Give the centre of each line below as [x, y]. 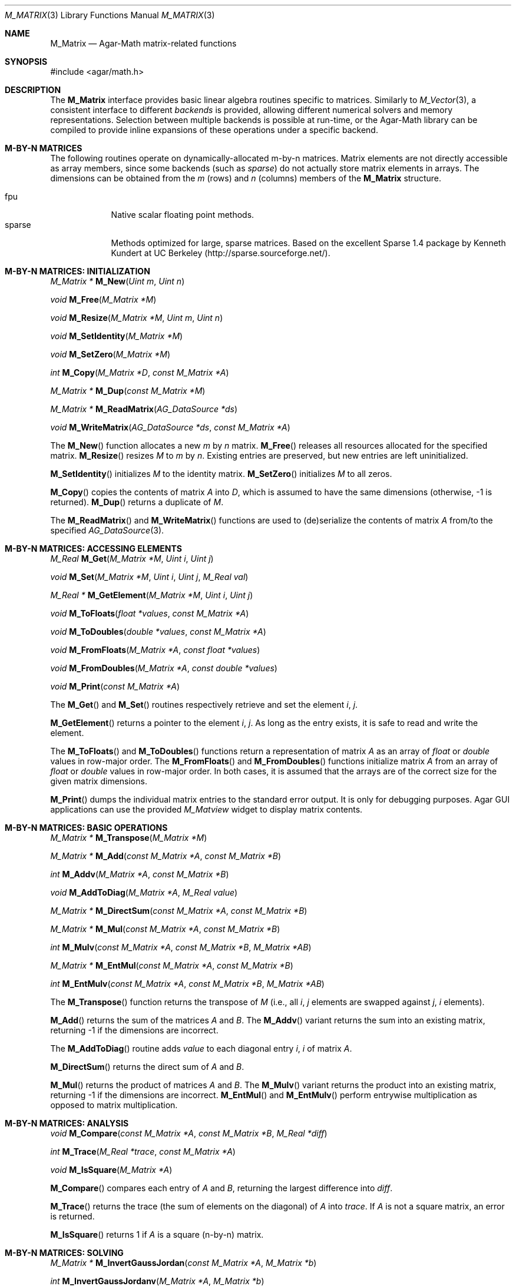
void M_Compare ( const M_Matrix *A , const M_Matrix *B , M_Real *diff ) [189, 1133]
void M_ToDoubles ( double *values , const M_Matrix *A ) [158, 632]
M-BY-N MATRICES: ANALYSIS [67, 1123]
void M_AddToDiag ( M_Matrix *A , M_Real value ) [144, 892]
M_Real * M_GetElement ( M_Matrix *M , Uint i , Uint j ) [152, 595]
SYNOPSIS [26, 62]
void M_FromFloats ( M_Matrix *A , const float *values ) [155, 650]
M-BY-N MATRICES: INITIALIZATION [77, 271]
